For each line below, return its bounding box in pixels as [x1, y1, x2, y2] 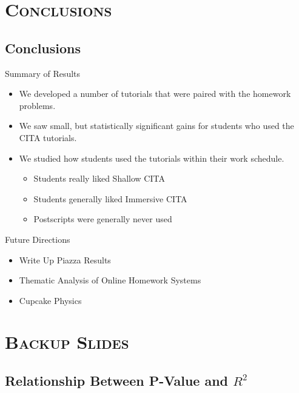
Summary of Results [5, 67, 81, 79]
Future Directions [5, 233, 70, 245]
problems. [19, 99, 56, 111]
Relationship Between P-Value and [5, 371, 228, 390]
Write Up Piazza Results [19, 253, 111, 266]
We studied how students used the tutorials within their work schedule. [19, 151, 284, 164]
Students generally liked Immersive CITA [33, 192, 187, 205]
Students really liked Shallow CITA [33, 172, 165, 185]
